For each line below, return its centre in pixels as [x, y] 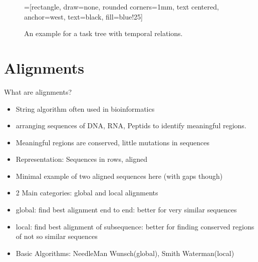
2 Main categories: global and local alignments [87, 193]
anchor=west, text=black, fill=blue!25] [83, 16]
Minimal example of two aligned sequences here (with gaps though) [119, 176]
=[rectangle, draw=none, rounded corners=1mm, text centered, [121, 7]
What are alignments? [38, 91]
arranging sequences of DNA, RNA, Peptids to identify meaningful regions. [131, 125]
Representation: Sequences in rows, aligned [82, 159]
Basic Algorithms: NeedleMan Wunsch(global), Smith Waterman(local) [125, 253]
